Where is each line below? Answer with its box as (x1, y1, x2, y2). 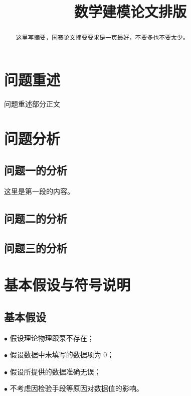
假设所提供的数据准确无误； (10, 366, 101, 376)
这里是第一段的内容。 (4, 185, 74, 196)
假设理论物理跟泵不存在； (10, 332, 94, 343)
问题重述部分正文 (4, 98, 60, 109)
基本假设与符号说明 (4, 274, 131, 295)
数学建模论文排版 (74, 1, 186, 22)
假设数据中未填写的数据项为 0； (10, 349, 114, 360)
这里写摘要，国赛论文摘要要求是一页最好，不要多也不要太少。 (16, 33, 189, 42)
